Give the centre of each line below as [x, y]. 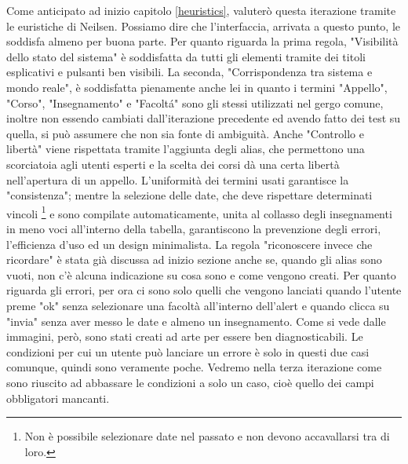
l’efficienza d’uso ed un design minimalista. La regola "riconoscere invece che [189, 244]
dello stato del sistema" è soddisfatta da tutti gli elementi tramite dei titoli [186, 56]
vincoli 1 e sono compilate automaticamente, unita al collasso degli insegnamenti [199, 212]
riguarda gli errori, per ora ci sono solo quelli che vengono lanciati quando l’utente [204, 290]
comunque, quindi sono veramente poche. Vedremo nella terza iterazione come [194, 367]
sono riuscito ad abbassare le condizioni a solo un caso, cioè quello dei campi [190, 382]
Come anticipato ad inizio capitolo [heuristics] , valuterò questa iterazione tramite [201, 10]
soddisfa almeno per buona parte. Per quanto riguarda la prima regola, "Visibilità [202, 41]
